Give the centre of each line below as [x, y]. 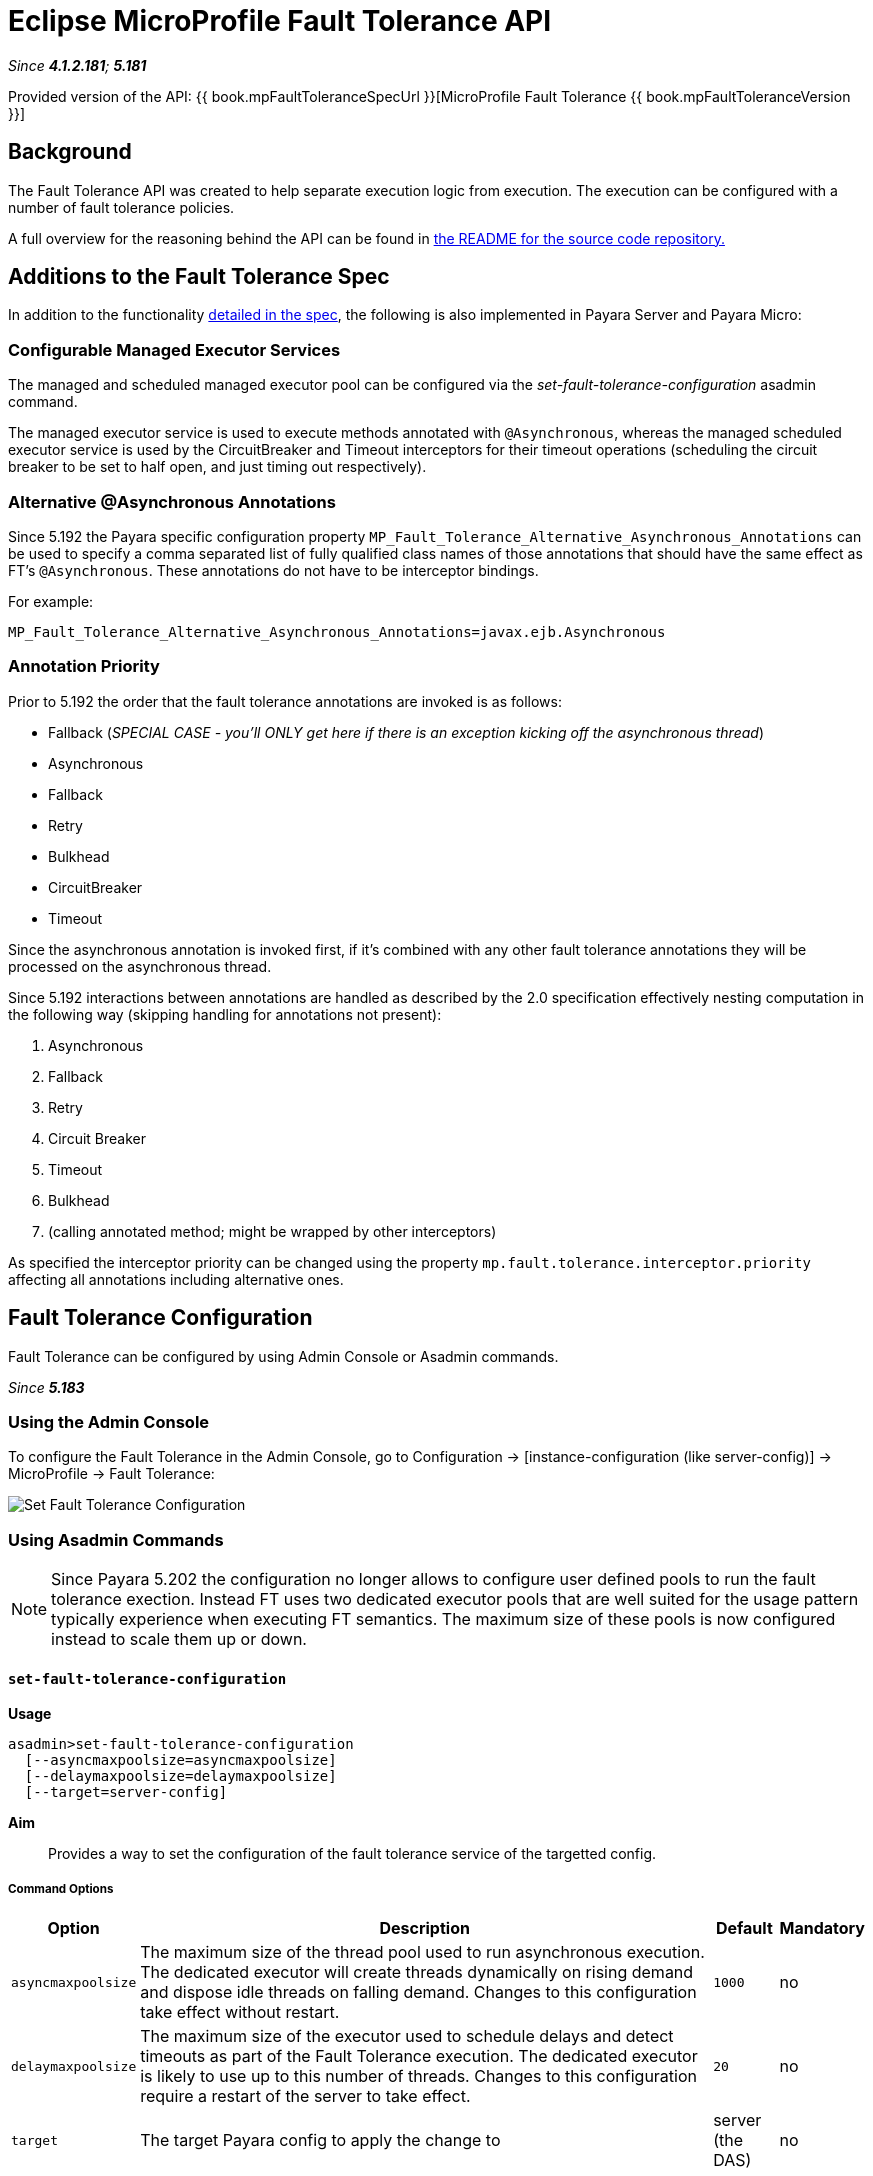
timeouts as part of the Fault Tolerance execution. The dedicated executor [419, 2056]
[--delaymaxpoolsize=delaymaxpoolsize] [180, 1776]
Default [744, 1928]
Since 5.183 [46, 1387]
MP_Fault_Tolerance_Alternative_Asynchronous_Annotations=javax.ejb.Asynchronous [337, 631]
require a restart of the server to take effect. [305, 2096]
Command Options [61, 1888]
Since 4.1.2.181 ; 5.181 [77, 65]
